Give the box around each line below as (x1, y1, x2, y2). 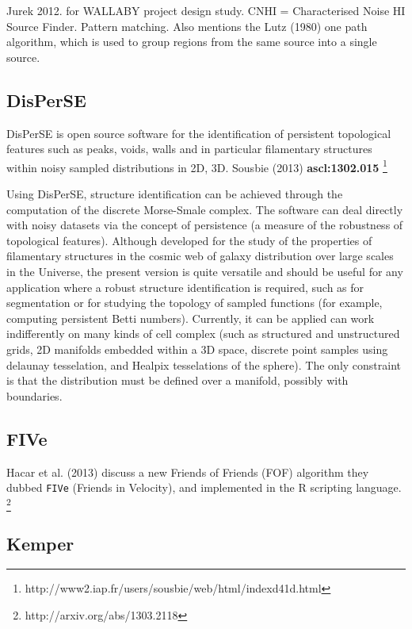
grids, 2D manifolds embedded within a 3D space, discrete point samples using (6, 340, 388, 357)
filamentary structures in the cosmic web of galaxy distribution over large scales (6, 247, 394, 264)
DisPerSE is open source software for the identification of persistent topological (6, 125, 391, 141)
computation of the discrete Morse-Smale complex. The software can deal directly (6, 201, 403, 217)
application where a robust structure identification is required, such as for (6, 278, 364, 295)
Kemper (6, 531, 74, 555)
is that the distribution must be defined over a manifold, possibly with (6, 372, 349, 389)
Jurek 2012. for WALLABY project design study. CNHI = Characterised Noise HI (6, 2, 406, 18)
